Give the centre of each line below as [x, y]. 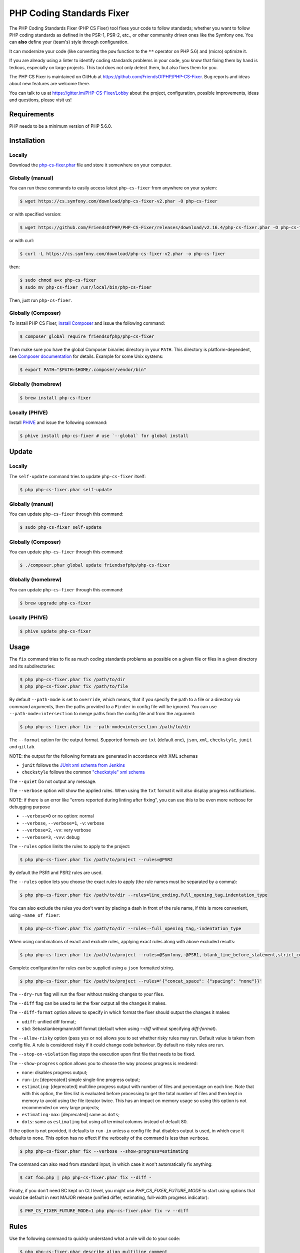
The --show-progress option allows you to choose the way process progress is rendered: [103, 1063]
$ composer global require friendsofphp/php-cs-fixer [87, 336]
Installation [27, 140]
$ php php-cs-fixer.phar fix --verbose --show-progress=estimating [104, 1151]
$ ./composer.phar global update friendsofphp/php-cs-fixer [95, 565]
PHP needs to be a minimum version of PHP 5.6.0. [61, 126]
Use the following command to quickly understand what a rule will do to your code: [95, 1238]
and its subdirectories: [32, 666]
